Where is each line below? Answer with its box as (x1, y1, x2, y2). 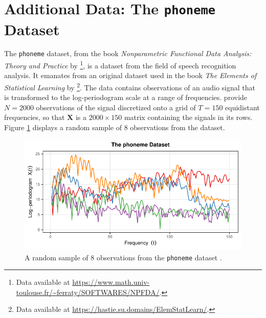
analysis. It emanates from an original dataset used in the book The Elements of (4, 70, 257, 81)
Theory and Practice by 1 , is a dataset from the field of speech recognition (4, 59, 236, 70)
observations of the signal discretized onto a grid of (36, 102, 196, 112)
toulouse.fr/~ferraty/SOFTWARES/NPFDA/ (16, 286, 160, 297)
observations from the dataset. (130, 121, 225, 132)
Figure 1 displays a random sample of (4, 121, 122, 132)
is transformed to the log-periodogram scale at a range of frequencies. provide (4, 92, 248, 103)
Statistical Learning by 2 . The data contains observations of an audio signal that (4, 80, 256, 92)
